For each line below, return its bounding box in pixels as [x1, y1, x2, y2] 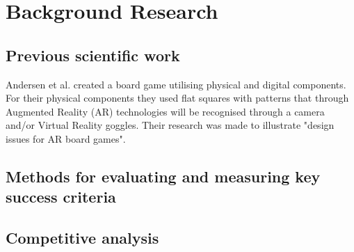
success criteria [6, 186, 116, 207]
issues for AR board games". [6, 131, 126, 145]
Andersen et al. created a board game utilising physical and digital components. [6, 77, 346, 91]
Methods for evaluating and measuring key [6, 165, 321, 187]
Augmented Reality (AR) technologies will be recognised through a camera [6, 104, 325, 118]
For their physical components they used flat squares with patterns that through [6, 90, 349, 105]
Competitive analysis [6, 227, 159, 249]
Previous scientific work [6, 44, 180, 65]
